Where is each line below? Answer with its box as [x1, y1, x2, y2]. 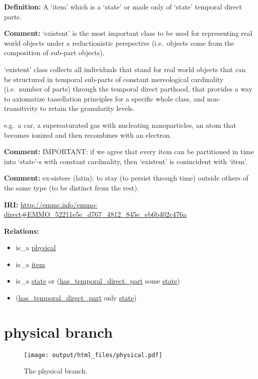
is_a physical [15, 242, 56, 253]
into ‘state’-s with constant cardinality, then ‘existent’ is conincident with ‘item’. [4, 156, 248, 166]
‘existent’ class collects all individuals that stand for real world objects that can [4, 64, 246, 74]
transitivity [4, 103, 38, 113]
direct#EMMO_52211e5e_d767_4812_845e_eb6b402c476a [4, 209, 187, 219]
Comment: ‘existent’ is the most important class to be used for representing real [4, 28, 253, 38]
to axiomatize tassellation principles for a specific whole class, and [4, 93, 205, 103]
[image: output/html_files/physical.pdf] [24, 351, 163, 359]
